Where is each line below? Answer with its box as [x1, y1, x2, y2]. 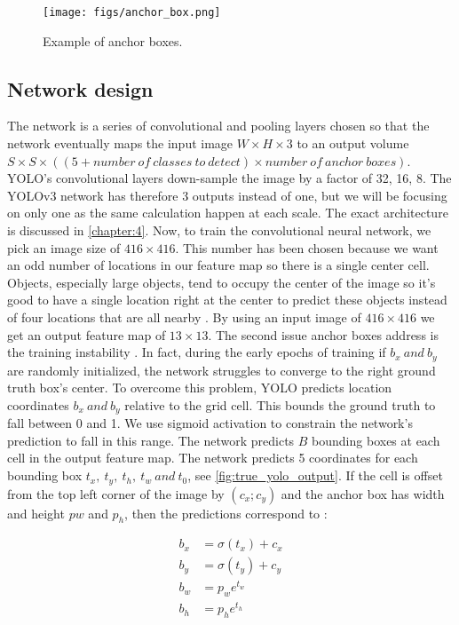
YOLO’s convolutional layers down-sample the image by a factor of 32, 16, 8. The [7, 169, 452, 187]
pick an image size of [7, 238, 121, 257]
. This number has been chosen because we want [175, 238, 439, 257]
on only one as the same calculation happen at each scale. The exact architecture [7, 203, 448, 222]
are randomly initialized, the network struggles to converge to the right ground [7, 360, 436, 379]
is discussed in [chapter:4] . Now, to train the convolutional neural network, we [7, 221, 431, 240]
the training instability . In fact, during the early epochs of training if [7, 343, 386, 361]
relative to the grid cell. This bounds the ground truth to [124, 395, 436, 414]
